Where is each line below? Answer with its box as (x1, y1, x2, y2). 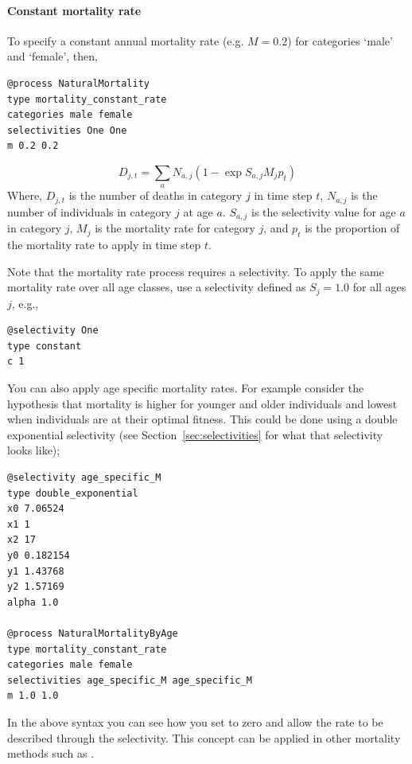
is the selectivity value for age (251, 203, 396, 220)
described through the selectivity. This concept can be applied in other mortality (7, 729, 401, 746)
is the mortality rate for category (95, 220, 255, 236)
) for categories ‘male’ (287, 32, 393, 49)
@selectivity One (7, 325, 99, 337)
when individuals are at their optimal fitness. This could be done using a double (7, 411, 398, 427)
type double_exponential (7, 487, 138, 499)
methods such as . (7, 745, 95, 762)
